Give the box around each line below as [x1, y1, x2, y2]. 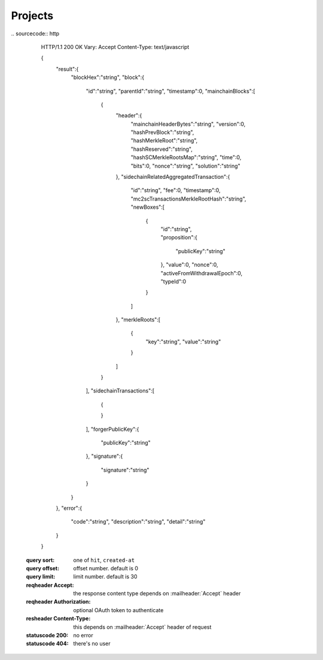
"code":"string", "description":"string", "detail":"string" [71, 518, 206, 525]
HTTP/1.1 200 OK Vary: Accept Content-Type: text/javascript [41, 43, 190, 50]
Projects [11, 9, 54, 22]
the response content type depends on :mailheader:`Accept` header [73, 590, 241, 597]
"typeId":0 [160, 278, 187, 285]
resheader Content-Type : [26, 615, 91, 622]
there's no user [73, 640, 111, 647]
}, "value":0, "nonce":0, [160, 261, 218, 269]
